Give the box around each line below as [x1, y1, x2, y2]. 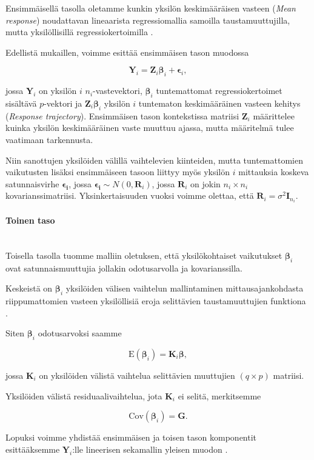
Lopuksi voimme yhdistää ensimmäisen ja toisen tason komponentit [5, 431, 257, 444]
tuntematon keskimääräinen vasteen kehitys [138, 96, 301, 109]
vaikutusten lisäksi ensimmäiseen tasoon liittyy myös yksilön [5, 165, 230, 178]
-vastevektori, [93, 84, 142, 97]
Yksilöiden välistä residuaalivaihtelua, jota [5, 389, 162, 402]
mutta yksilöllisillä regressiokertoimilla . [5, 25, 153, 38]
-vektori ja [44, 96, 82, 109]
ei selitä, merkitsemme [178, 389, 261, 402]
